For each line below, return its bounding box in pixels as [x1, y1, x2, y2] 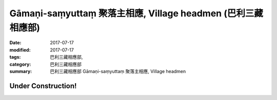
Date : [9, 40, 22, 46]
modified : [9, 46, 31, 53]
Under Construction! [9, 82, 77, 90]
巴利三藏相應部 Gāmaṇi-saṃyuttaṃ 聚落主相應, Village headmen [50, 68, 186, 74]
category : [9, 61, 31, 67]
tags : [9, 54, 21, 60]
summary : [9, 68, 32, 74]
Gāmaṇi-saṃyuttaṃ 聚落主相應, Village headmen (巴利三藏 [9, 8, 264, 19]
